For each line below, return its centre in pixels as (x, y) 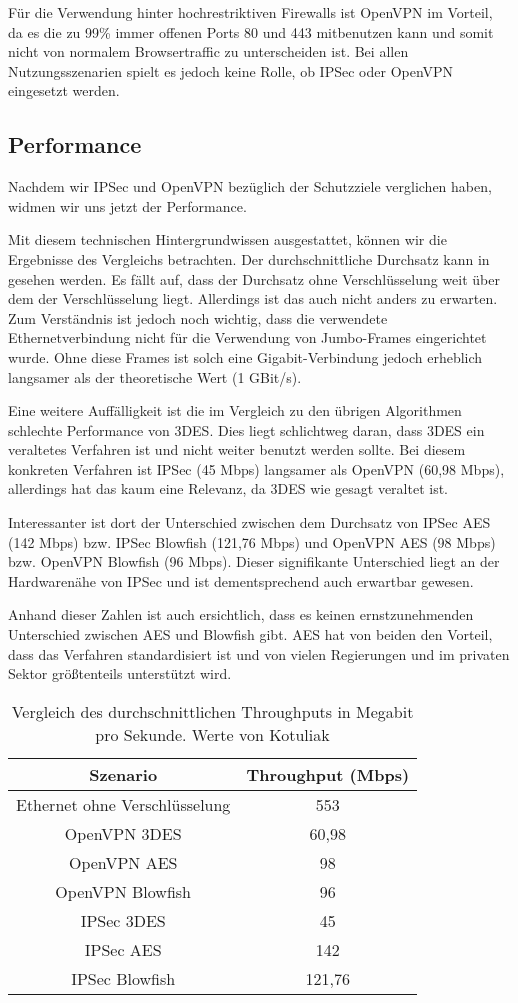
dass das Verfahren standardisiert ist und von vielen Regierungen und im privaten (259, 653)
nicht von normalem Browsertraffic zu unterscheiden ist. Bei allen (208, 51)
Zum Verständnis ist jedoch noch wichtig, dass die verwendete (198, 317)
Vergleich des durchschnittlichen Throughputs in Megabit (212, 711)
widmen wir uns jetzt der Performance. (127, 205)
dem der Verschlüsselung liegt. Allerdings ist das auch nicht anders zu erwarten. (253, 298)
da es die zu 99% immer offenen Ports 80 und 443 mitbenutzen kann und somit (251, 31)
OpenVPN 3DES (123, 833)
